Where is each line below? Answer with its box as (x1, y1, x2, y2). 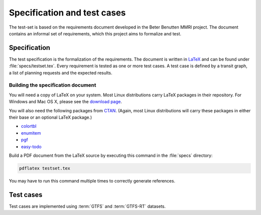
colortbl (21, 123, 37, 129)
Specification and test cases (9, 7, 126, 18)
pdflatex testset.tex (19, 165, 71, 171)
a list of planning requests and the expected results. (9, 70, 113, 76)
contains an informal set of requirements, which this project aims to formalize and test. (9, 31, 181, 36)
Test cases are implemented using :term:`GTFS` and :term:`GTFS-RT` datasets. (9, 203, 166, 209)
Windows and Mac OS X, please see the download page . (9, 99, 122, 105)
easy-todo (21, 143, 42, 150)
